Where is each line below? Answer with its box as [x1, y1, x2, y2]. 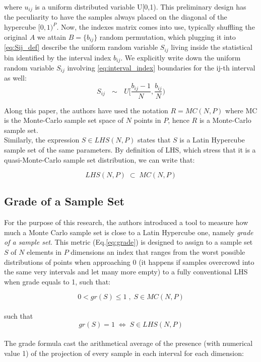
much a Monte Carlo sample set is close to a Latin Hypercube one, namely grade [4, 227, 253, 237]
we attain [37, 31, 66, 42]
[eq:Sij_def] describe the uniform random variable [4, 42, 158, 52]
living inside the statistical [171, 42, 252, 52]
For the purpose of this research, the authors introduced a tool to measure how [4, 217, 248, 228]
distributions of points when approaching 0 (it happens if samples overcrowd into [4, 256, 254, 267]
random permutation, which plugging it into [99, 31, 236, 42]
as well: [4, 73, 27, 83]
